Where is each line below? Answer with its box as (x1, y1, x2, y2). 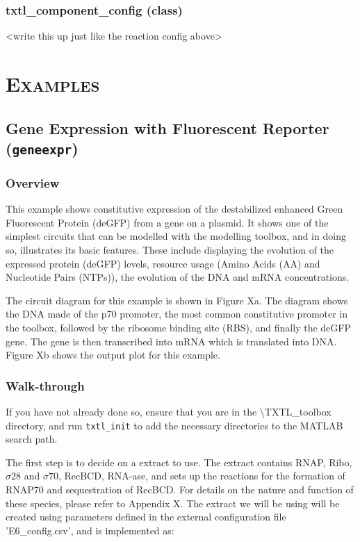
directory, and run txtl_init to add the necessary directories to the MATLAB (6, 418, 343, 432)
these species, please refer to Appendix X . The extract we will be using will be (6, 495, 340, 510)
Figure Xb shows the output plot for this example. (6, 347, 220, 362)
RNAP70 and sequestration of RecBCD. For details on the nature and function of (6, 482, 354, 496)
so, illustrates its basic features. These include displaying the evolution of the (6, 242, 334, 256)
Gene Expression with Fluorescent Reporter (6, 117, 329, 138)
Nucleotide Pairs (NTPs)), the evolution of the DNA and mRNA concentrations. (6, 270, 350, 284)
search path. (6, 432, 58, 446)
